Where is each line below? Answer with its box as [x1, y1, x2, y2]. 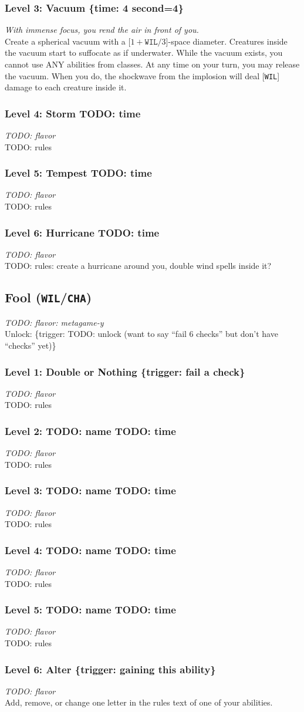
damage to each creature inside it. [5, 81, 127, 93]
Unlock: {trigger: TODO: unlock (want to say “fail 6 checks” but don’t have [5, 328, 278, 340]
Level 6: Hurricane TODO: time [5, 225, 160, 239]
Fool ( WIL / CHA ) [5, 288, 92, 306]
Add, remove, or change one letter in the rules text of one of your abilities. [5, 696, 273, 708]
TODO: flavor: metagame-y [5, 316, 104, 328]
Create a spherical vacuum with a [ [5, 35, 131, 47]
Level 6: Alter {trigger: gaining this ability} [5, 662, 216, 676]
